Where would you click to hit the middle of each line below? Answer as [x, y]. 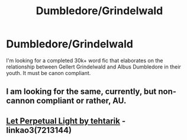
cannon [20, 101]
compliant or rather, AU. [81, 101]
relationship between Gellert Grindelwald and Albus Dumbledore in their [94, 67]
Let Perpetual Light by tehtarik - [66, 121]
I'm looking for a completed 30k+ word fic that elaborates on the [85, 60]
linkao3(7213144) [39, 130]
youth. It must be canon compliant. [49, 73]
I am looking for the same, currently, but [81, 92]
